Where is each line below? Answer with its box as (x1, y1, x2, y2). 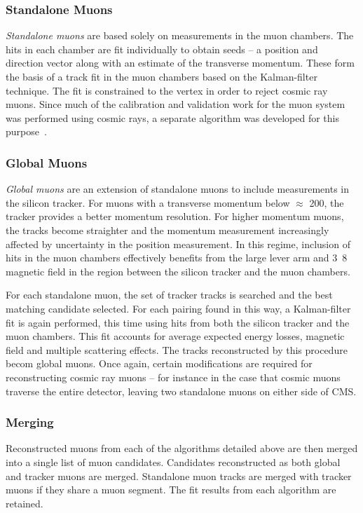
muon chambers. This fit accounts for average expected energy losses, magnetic (6, 329, 345, 343)
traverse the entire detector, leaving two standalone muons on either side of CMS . (6, 383, 357, 398)
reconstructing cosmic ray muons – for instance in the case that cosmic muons (6, 369, 341, 384)
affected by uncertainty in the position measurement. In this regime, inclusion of (6, 236, 350, 251)
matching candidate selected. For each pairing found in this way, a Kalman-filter (6, 301, 351, 315)
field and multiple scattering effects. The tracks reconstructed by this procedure (6, 342, 348, 357)
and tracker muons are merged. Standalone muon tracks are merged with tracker (6, 468, 352, 483)
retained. (6, 495, 43, 510)
